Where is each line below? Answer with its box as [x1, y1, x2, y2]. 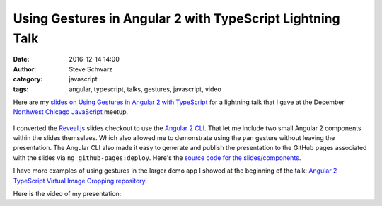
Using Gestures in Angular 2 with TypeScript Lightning [13, 11, 340, 26]
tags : [13, 85, 29, 93]
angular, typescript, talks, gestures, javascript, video [69, 85, 222, 93]
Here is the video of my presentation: [13, 190, 122, 198]
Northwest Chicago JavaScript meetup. [13, 108, 129, 116]
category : [13, 75, 43, 84]
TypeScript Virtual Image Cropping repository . [13, 176, 148, 185]
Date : [13, 55, 30, 64]
